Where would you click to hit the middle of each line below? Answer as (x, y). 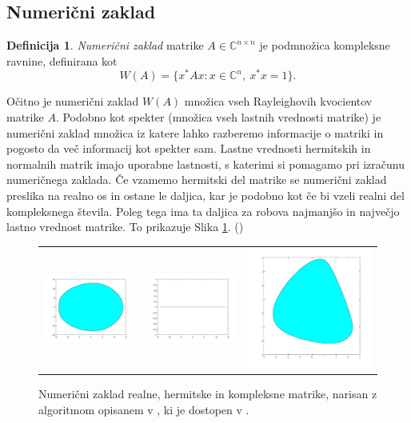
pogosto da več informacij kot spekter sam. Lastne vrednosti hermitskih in (189, 148)
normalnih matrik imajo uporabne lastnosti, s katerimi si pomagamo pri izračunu (205, 164)
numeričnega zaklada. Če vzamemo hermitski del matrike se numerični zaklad (197, 180)
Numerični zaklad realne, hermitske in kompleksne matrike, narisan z (208, 394)
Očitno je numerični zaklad (73, 101)
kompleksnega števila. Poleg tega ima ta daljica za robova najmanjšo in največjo (203, 211)
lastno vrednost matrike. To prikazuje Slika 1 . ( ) (125, 227)
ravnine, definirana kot (62, 60)
